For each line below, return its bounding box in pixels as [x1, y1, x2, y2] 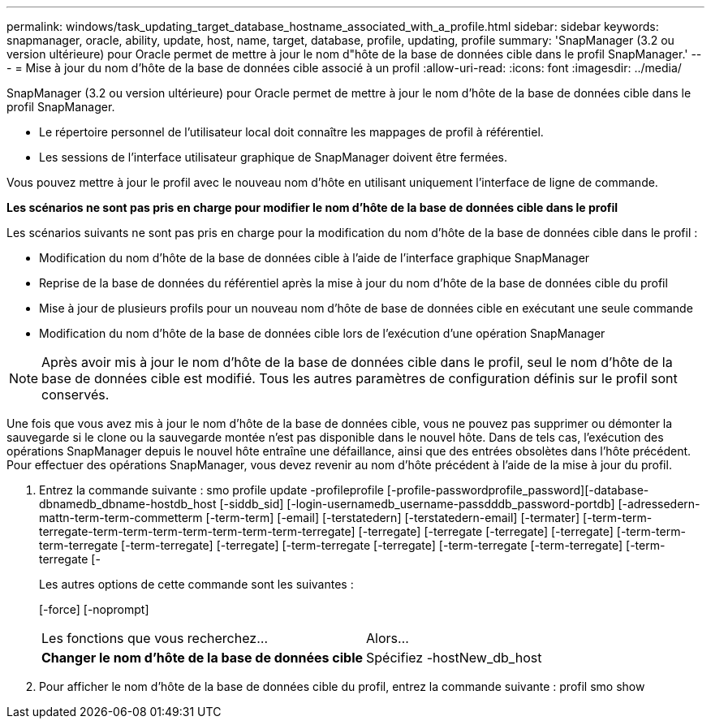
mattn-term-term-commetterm [39, 511, 203, 524]
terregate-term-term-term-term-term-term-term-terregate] [39, 524, 355, 538]
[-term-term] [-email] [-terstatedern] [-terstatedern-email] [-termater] [205, 511, 580, 524]
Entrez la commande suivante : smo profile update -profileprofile [39, 483, 384, 497]
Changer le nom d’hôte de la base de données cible [41, 649, 364, 666]
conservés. [41, 386, 110, 403]
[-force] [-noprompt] [39, 602, 149, 616]
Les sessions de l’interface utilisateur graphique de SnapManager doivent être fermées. [39, 150, 507, 164]
